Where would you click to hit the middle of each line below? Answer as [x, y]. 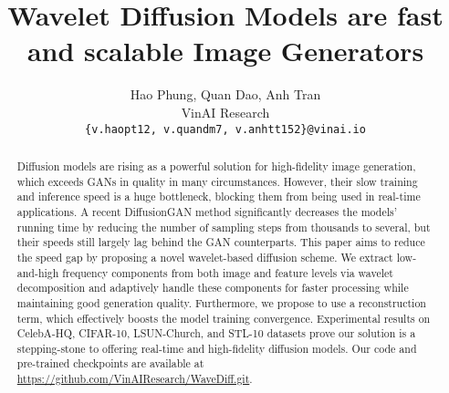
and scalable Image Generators [225, 51]
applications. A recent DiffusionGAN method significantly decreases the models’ [207, 211]
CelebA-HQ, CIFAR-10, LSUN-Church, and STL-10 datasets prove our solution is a [216, 333]
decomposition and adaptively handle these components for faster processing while [213, 288]
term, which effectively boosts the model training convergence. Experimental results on [224, 318]
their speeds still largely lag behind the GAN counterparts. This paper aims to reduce [221, 242]
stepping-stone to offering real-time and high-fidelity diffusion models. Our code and [217, 348]
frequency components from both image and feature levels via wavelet [228, 272]
